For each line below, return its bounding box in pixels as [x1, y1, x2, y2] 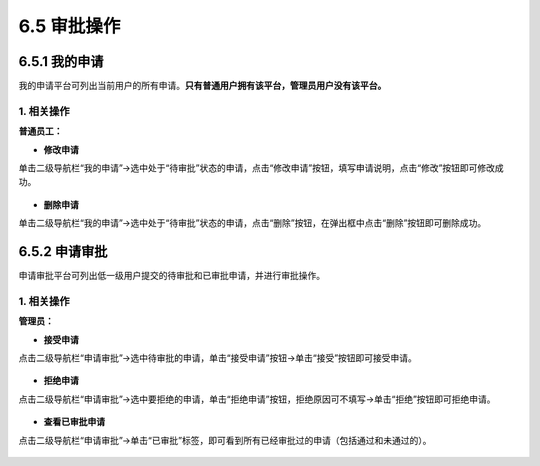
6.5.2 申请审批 [18, 243, 108, 260]
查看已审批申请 [43, 416, 105, 428]
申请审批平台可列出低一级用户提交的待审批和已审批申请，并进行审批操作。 [18, 270, 325, 282]
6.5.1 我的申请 [18, 53, 104, 70]
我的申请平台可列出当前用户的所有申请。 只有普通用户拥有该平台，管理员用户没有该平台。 [18, 80, 387, 92]
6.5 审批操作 [18, 15, 121, 37]
